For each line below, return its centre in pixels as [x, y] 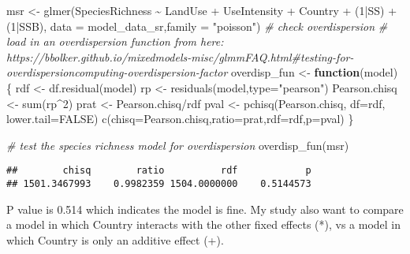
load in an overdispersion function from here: [115, 41]
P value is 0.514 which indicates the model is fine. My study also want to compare [205, 209]
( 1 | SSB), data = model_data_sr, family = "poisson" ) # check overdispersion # [197, 26]
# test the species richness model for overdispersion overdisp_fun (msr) [178, 145]
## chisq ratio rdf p [159, 171]
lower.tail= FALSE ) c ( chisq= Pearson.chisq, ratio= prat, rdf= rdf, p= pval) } [180, 119]
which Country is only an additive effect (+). [115, 239]
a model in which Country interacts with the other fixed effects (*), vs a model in [204, 224]
